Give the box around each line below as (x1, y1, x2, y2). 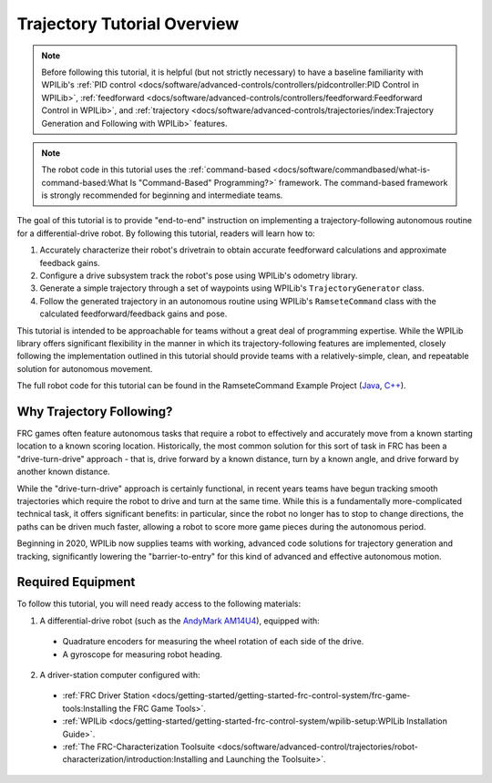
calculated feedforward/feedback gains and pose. (39, 308, 228, 319)
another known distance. (16, 466, 110, 478)
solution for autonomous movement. (16, 363, 153, 374)
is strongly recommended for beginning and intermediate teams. (41, 190, 283, 201)
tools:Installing (62, 703, 118, 714)
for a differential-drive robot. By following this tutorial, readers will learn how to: (16, 228, 315, 239)
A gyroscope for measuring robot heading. (62, 648, 223, 660)
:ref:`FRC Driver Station (62, 690, 150, 701)
